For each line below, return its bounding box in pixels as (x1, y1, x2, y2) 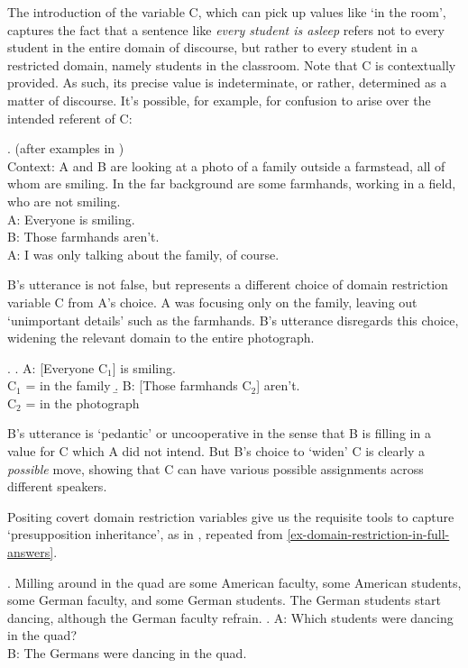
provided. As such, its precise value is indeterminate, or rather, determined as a (7, 73, 447, 92)
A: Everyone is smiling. (7, 209, 135, 228)
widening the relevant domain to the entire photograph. (7, 328, 315, 347)
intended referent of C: (7, 108, 133, 127)
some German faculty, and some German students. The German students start (7, 590, 441, 609)
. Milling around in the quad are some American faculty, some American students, (7, 572, 462, 591)
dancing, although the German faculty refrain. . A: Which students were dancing (7, 608, 454, 627)
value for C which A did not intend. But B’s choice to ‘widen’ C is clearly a (7, 442, 425, 461)
